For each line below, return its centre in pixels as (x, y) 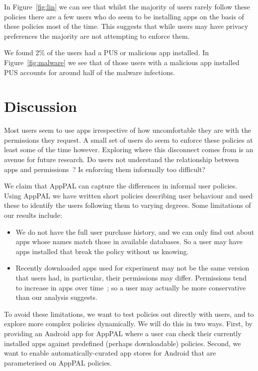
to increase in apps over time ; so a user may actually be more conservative (131, 287)
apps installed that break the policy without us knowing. (102, 251)
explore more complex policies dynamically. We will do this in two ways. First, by (128, 324)
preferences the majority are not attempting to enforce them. (97, 36)
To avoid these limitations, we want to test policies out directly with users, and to (129, 314)
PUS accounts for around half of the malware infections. (89, 72)
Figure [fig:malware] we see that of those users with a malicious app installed (122, 62)
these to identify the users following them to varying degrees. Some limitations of (128, 205)
